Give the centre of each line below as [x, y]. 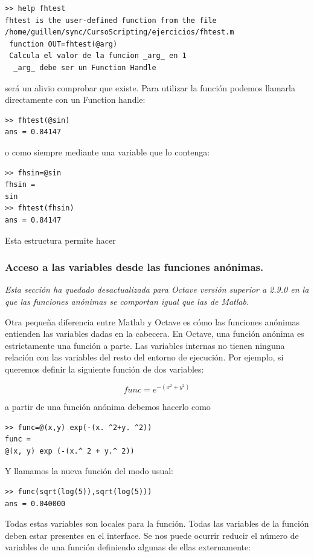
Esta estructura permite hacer [60, 240]
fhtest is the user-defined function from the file [111, 20]
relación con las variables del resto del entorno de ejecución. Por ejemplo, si [144, 357]
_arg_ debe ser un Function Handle [85, 67]
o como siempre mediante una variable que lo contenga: [107, 151]
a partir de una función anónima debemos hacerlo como [108, 406]
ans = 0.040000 [35, 503]
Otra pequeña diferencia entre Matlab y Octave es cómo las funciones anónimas [152, 321]
